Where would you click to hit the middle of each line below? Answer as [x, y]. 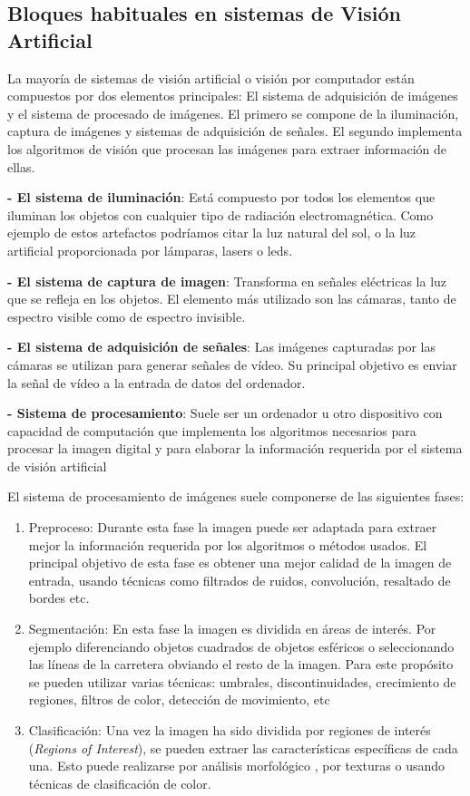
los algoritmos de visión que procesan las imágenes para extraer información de [227, 148]
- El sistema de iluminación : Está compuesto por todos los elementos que [221, 197]
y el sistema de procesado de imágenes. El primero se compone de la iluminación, [233, 113]
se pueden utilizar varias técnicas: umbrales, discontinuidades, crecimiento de [242, 681]
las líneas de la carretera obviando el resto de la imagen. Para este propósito [241, 664]
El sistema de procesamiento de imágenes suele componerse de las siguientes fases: [236, 496]
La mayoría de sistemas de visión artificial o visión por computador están [211, 78]
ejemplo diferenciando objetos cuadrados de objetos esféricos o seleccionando [241, 646]
